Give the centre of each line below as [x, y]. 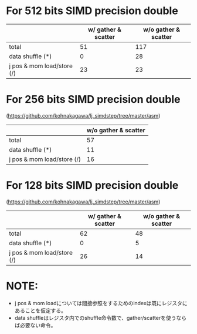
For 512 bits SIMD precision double [92, 11]
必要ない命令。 [38, 325]
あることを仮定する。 [40, 310]
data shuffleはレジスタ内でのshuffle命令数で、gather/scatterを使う [95, 318]
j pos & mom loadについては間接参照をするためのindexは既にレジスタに [101, 303]
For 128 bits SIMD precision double [92, 186]
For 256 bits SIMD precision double [93, 100]
